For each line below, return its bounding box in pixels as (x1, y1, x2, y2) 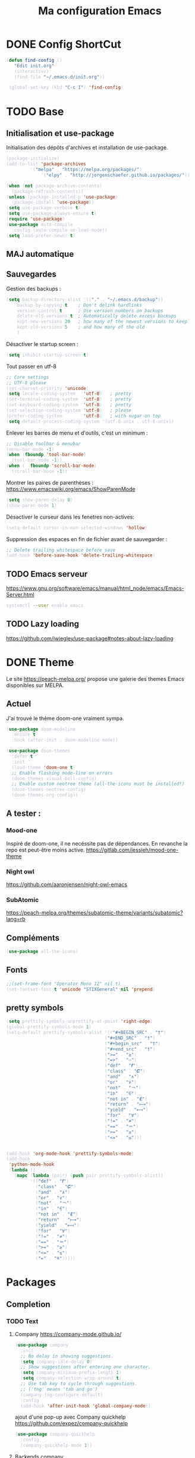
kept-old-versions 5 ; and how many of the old (17, 324, 145, 331)
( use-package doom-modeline (6, 726, 76, 732)
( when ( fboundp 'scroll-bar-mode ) (6, 463, 97, 469)
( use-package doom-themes (6, 748, 70, 754)
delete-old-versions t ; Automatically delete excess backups (17, 313, 177, 319)
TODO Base (6, 105, 64, 118)
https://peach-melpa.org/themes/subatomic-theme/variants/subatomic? (6, 909, 183, 916)
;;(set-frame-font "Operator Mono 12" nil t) (6, 981, 121, 986)
